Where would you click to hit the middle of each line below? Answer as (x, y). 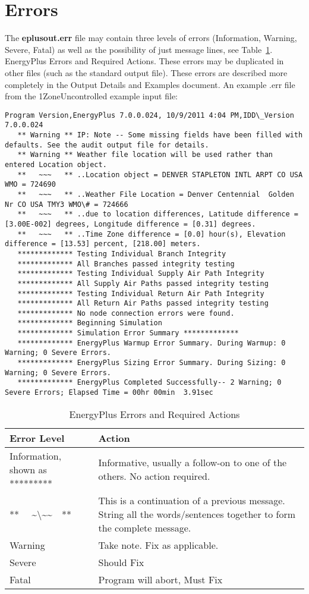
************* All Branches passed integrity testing (126, 264)
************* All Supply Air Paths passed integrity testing (143, 283)
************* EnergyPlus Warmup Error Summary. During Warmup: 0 (152, 343)
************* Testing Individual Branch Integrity (122, 254)
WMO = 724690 (30, 185)
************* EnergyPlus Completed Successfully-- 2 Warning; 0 (149, 383)
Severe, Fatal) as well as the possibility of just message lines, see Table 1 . (139, 49)
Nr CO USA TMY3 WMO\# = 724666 (67, 204)
